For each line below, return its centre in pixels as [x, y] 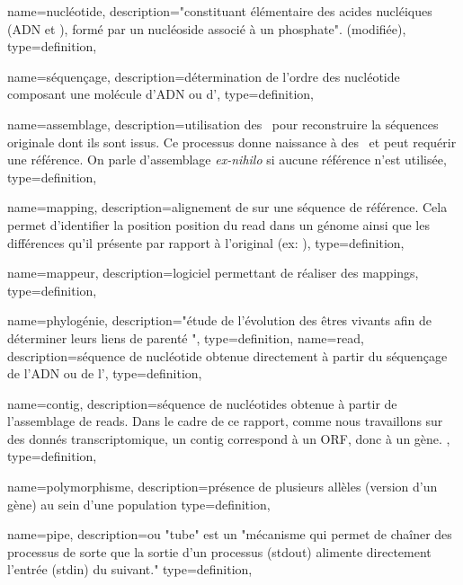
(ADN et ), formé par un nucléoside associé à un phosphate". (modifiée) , [207, 28]
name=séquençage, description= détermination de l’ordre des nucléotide [204, 76]
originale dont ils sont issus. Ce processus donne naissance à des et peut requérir [232, 142]
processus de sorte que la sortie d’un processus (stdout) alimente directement [219, 551]
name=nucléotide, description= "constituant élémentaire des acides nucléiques [220, 11]
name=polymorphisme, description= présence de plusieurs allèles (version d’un [223, 487]
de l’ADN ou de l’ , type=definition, [105, 373]
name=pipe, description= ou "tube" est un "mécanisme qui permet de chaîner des [230, 534]
